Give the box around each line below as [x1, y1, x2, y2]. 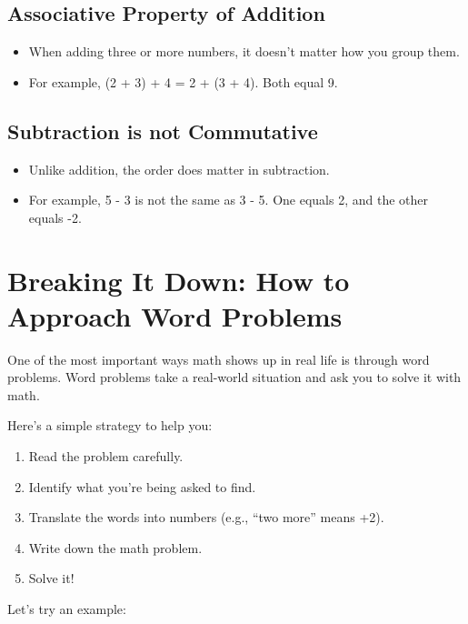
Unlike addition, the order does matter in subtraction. [28, 159, 330, 178]
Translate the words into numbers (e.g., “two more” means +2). [28, 508, 384, 527]
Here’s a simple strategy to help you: [7, 416, 213, 435]
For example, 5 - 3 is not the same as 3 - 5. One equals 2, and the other [28, 190, 428, 209]
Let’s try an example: [7, 599, 126, 619]
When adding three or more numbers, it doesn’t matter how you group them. [28, 42, 460, 61]
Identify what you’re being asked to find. [28, 477, 256, 496]
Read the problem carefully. [28, 447, 184, 466]
